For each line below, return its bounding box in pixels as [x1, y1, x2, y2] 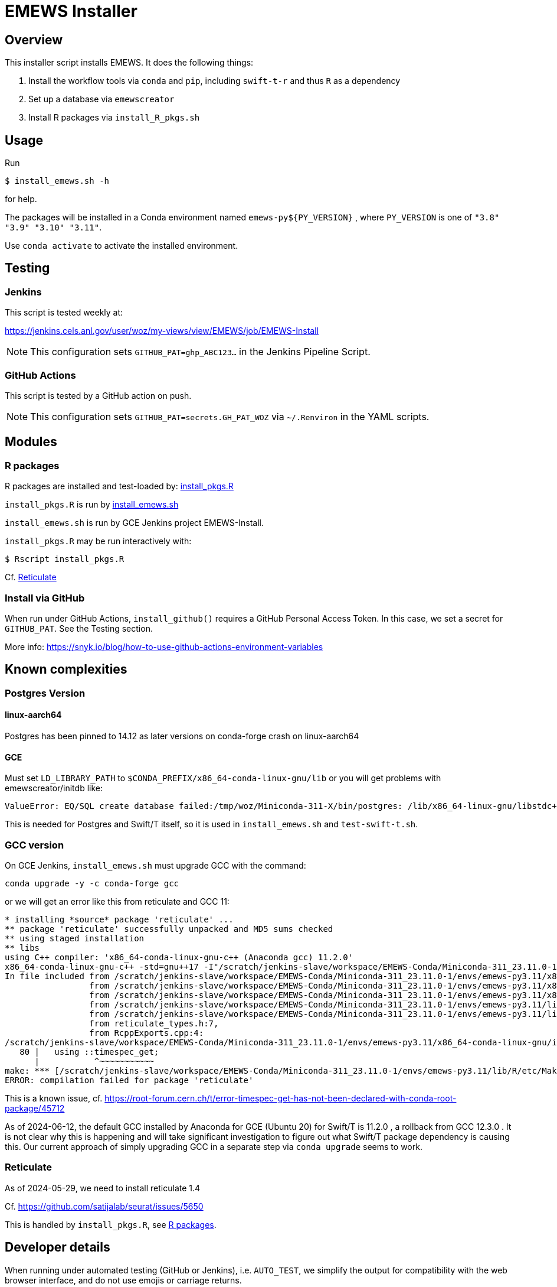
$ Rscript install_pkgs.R [5, 554, 124, 564]
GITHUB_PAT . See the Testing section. [5, 623, 153, 633]
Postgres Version [5, 687, 86, 699]
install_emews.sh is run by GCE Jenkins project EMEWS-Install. [5, 518, 264, 528]
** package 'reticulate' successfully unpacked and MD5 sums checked [5, 924, 333, 934]
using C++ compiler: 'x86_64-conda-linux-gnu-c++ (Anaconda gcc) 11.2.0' [5, 952, 353, 962]
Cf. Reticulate [5, 572, 57, 583]
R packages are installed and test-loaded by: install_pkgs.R [5, 481, 234, 492]
